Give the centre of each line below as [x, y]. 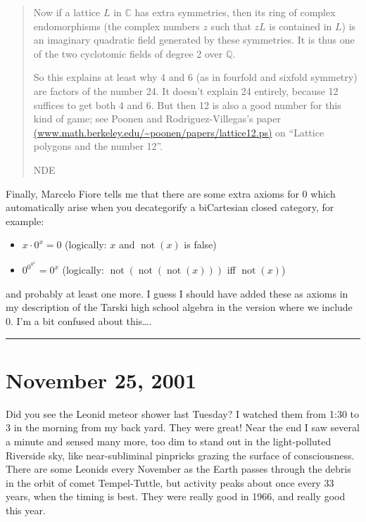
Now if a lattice [67, 12]
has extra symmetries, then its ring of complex [235, 12]
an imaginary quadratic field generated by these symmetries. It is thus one [194, 40]
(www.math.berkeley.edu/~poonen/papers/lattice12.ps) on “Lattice [179, 132]
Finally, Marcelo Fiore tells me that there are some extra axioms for [152, 193]
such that [231, 26]
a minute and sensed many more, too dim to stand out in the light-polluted [169, 441]
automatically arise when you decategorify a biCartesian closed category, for [170, 207]
